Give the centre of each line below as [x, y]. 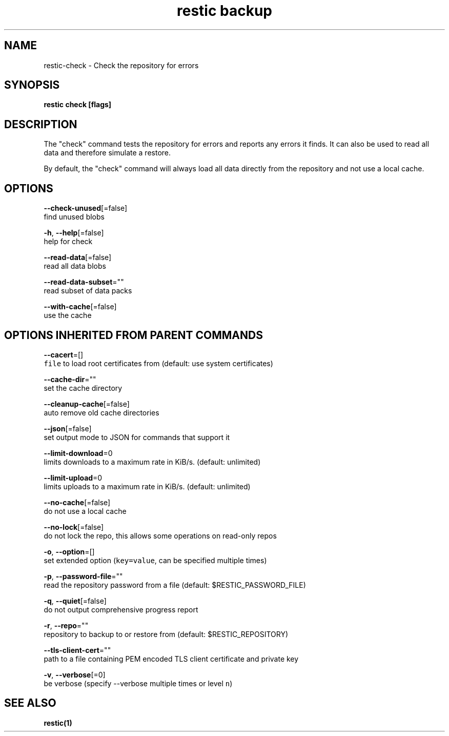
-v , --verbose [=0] [75, 674]
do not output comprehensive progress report [121, 609]
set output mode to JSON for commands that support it [137, 437]
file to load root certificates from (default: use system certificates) [158, 363]
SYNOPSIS [32, 85]
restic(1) [58, 723]
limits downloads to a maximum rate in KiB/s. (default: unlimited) [152, 462]
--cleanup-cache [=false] [87, 404]
